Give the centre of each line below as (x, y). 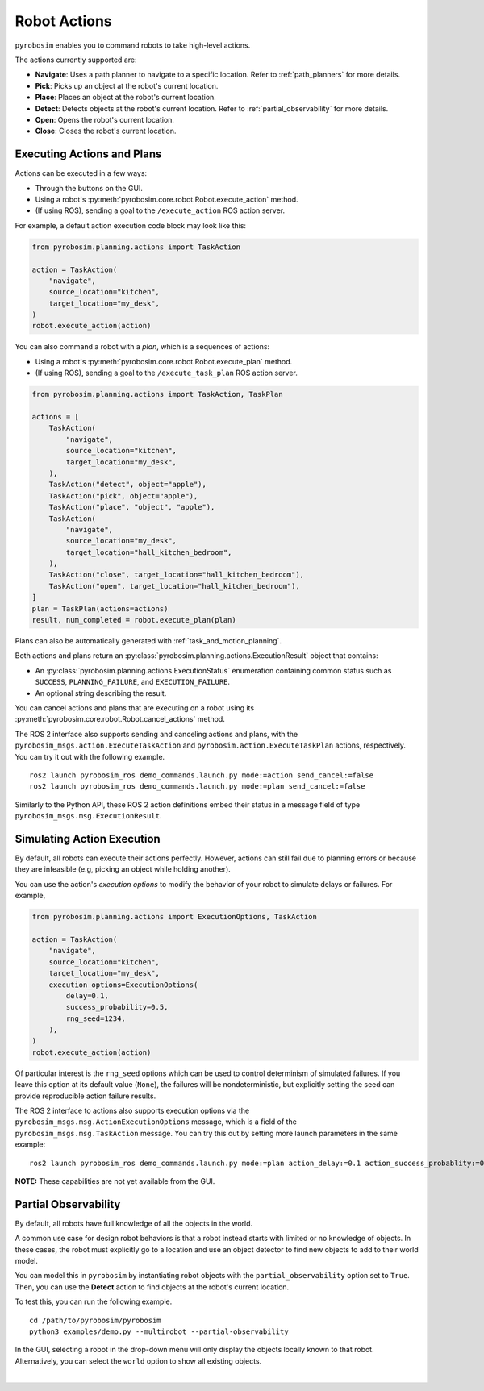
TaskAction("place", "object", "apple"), (132, 507)
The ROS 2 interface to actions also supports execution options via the (132, 1110)
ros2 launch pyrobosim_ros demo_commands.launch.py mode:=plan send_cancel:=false (197, 787)
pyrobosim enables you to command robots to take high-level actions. (133, 45)
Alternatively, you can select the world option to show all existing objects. (138, 1361)
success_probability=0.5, (117, 1007)
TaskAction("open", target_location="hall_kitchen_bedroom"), (174, 586)
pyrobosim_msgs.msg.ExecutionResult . (88, 816)
